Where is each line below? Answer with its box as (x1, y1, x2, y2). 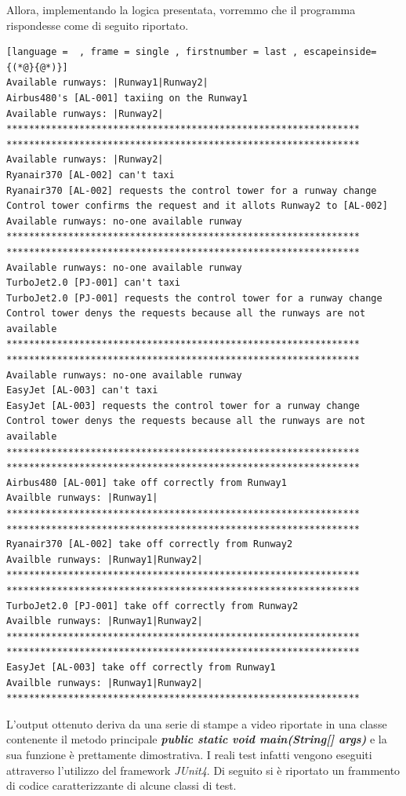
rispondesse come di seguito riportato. (6, 16, 189, 33)
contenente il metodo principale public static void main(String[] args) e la (6, 731, 387, 747)
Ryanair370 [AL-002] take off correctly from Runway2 (6, 539, 293, 550)
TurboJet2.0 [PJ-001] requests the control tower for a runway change (6, 292, 382, 304)
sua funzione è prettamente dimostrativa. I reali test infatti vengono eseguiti (6, 746, 372, 762)
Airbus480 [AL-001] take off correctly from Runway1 (6, 477, 287, 488)
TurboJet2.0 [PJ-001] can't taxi (6, 277, 180, 289)
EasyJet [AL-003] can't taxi (6, 385, 158, 396)
